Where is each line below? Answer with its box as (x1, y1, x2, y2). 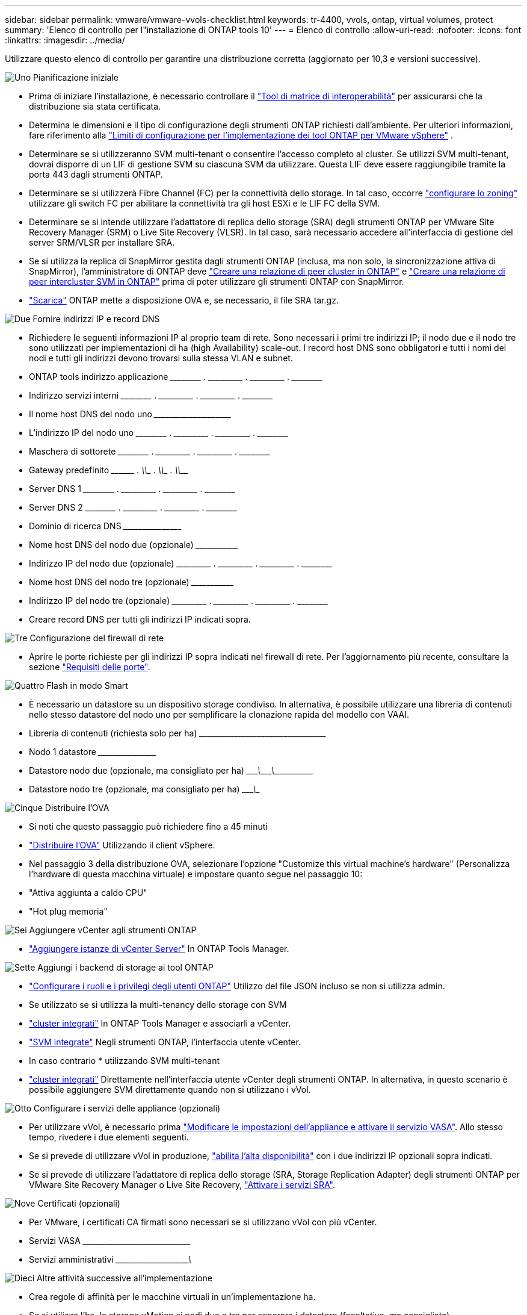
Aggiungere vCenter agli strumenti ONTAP (29, 925, 197, 935)
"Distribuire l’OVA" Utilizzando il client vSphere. (29, 840, 215, 850)
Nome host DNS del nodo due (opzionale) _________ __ (29, 539, 239, 550)
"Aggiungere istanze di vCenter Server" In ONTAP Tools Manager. (29, 944, 289, 954)
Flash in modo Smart (46, 680, 128, 691)
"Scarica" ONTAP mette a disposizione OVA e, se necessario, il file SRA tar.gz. (29, 295, 339, 305)
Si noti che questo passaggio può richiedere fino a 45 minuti (29, 821, 268, 832)
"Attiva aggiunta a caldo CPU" (29, 888, 147, 898)
